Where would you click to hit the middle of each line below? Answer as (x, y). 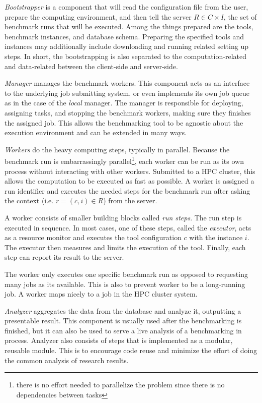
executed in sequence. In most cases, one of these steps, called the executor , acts (128, 227)
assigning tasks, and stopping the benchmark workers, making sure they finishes (128, 112)
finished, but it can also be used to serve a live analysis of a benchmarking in (123, 330)
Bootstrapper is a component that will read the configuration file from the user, (126, 7)
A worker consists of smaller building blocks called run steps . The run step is (123, 217)
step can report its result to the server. (64, 257)
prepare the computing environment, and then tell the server (98, 16)
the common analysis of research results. (67, 360)
